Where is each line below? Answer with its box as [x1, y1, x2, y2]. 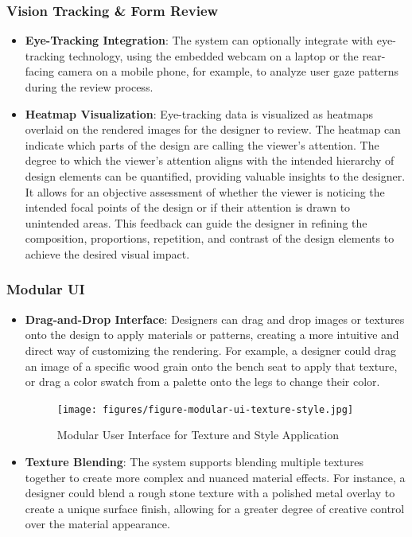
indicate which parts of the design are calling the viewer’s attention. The [25, 136, 379, 153]
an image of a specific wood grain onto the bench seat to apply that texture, [25, 357, 398, 374]
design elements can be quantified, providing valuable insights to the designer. [25, 167, 406, 184]
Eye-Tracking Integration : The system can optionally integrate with [25, 32, 374, 49]
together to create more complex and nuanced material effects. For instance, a [25, 469, 406, 485]
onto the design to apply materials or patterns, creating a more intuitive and [25, 326, 399, 343]
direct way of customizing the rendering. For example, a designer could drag [25, 341, 396, 358]
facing [25, 63, 54, 80]
